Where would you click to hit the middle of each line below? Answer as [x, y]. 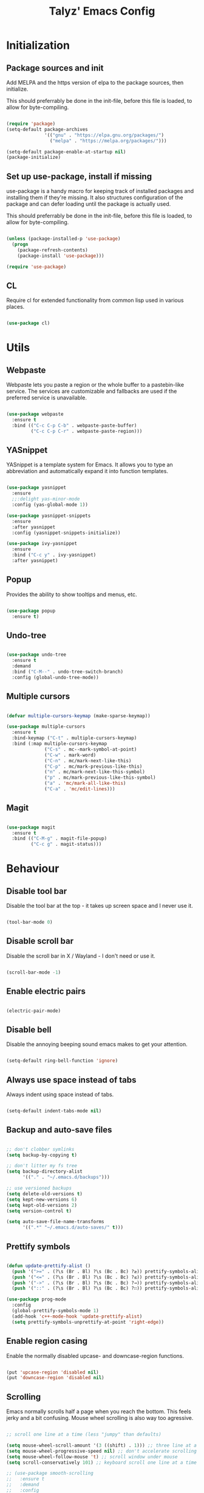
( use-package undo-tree [36, 655]
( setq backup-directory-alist [45, 1172]
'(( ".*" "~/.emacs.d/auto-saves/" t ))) [73, 1228]
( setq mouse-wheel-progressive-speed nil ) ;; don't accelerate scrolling [102, 1451]
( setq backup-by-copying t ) [42, 1155]
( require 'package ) [31, 124]
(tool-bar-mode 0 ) [29, 922]
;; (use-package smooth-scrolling [50, 1474]
